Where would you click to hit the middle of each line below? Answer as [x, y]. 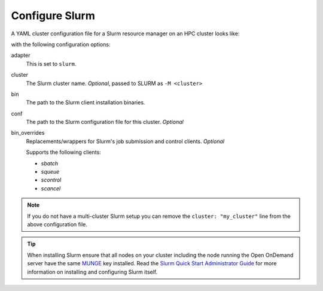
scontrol [51, 180]
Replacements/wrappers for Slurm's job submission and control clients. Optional [125, 141]
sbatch [50, 163]
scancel [51, 188]
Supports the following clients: [63, 152]
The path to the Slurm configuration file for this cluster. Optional [105, 122]
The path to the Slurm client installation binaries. [86, 102]
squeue [50, 172]
